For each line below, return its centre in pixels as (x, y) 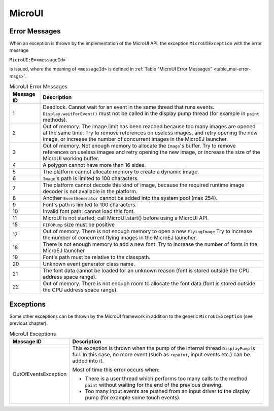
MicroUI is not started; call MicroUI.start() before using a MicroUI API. (126, 218)
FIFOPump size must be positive (79, 225)
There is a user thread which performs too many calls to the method (166, 379)
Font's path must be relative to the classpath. (97, 257)
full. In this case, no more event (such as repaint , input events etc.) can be (161, 355)
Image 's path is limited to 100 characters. (91, 178)
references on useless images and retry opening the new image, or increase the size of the (152, 152)
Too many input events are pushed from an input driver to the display (167, 391)
